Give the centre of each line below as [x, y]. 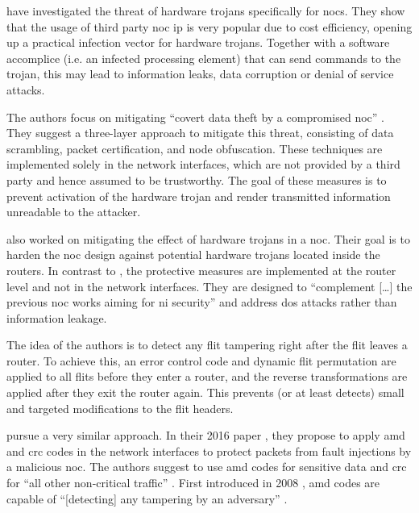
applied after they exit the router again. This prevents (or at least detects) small [205, 392]
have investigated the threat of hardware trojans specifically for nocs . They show [206, 10]
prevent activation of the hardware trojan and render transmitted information [199, 196]
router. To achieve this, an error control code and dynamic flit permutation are [201, 360]
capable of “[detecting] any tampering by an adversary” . [147, 498]
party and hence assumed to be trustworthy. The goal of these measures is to [197, 179]
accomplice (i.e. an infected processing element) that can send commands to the [204, 58]
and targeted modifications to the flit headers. [120, 408]
